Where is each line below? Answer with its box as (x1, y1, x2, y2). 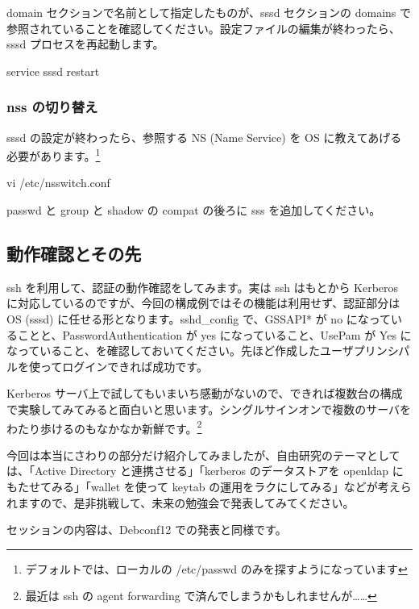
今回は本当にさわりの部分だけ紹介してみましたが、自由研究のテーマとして (6, 446, 400, 463)
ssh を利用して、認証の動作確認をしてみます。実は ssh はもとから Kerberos (6, 278, 399, 295)
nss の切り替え (6, 97, 98, 117)
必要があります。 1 (6, 145, 101, 164)
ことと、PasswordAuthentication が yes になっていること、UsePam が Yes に (17, 326, 412, 343)
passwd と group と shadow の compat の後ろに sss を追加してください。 (6, 202, 381, 219)
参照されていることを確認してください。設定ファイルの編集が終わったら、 (6, 19, 400, 36)
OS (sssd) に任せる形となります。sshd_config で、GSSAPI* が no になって (6, 311, 392, 327)
